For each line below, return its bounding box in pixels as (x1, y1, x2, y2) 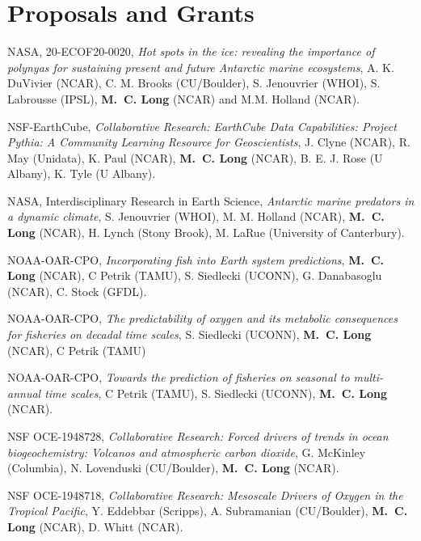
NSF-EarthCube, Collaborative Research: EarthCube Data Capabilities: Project (7, 117, 397, 134)
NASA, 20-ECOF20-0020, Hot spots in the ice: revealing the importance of (7, 43, 375, 60)
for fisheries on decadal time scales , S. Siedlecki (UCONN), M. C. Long (7, 326, 372, 343)
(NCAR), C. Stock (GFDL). (7, 282, 147, 299)
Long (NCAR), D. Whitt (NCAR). (7, 518, 183, 535)
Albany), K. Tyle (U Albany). (7, 165, 156, 182)
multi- (353, 369, 384, 386)
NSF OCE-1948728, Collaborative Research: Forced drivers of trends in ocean (7, 428, 389, 444)
